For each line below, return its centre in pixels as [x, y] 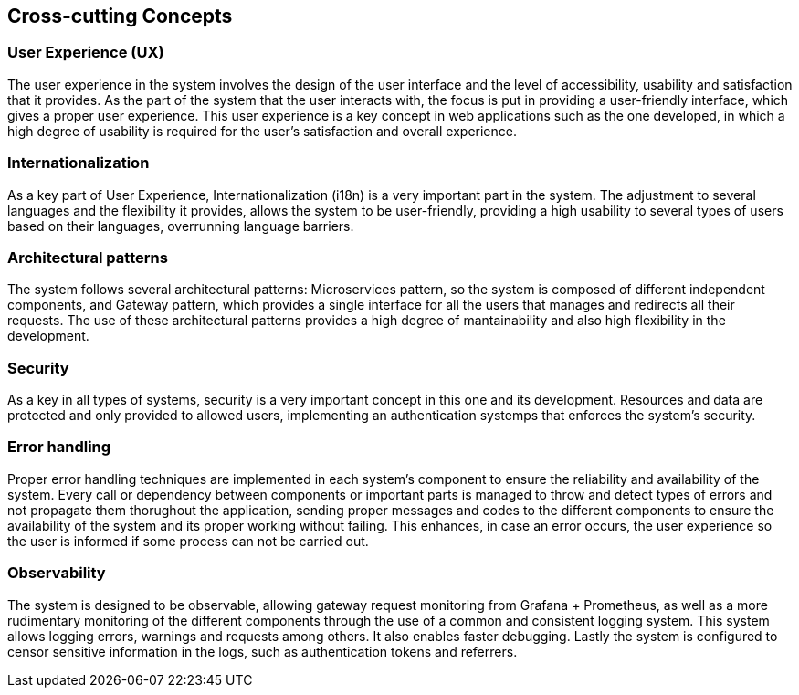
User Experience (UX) [86, 53]
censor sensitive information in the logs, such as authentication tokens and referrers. [263, 651]
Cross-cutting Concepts [120, 16]
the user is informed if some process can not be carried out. [188, 541]
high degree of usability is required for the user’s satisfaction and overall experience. [262, 131]
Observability [57, 573]
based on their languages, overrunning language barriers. [181, 226]
